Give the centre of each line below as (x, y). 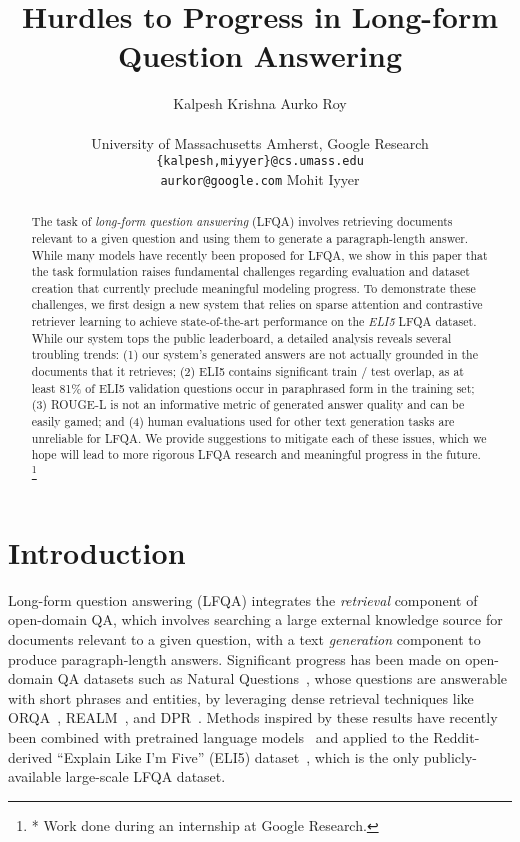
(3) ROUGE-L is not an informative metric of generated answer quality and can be (248, 404)
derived (30, 756)
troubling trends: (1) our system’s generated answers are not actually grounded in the (255, 354)
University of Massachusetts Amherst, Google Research (260, 142)
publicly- (450, 756)
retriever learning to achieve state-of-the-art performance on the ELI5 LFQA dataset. (254, 321)
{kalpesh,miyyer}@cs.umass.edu (260, 161)
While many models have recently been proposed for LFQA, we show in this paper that (259, 254)
